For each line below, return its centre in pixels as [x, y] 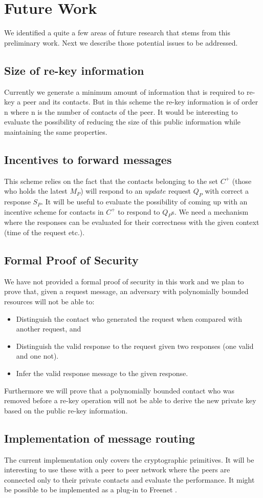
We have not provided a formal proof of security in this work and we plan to [124, 281]
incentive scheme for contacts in [54, 211]
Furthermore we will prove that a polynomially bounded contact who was [119, 390]
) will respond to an [112, 191]
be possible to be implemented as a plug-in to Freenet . [91, 490]
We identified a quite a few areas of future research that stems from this [117, 33]
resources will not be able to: [49, 302]
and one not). [37, 356]
